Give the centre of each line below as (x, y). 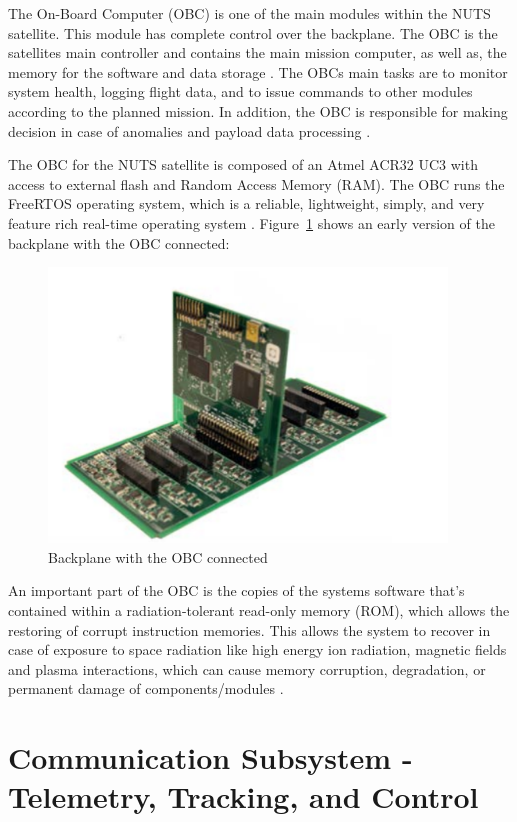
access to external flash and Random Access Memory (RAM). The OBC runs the (256, 183)
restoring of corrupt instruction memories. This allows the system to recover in (249, 629)
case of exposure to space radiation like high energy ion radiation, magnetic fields (257, 649)
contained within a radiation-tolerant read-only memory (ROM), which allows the (259, 610)
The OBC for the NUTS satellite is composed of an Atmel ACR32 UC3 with (243, 164)
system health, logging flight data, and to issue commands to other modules (240, 91)
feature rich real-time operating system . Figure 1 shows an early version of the (251, 222)
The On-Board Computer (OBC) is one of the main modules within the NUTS (249, 13)
